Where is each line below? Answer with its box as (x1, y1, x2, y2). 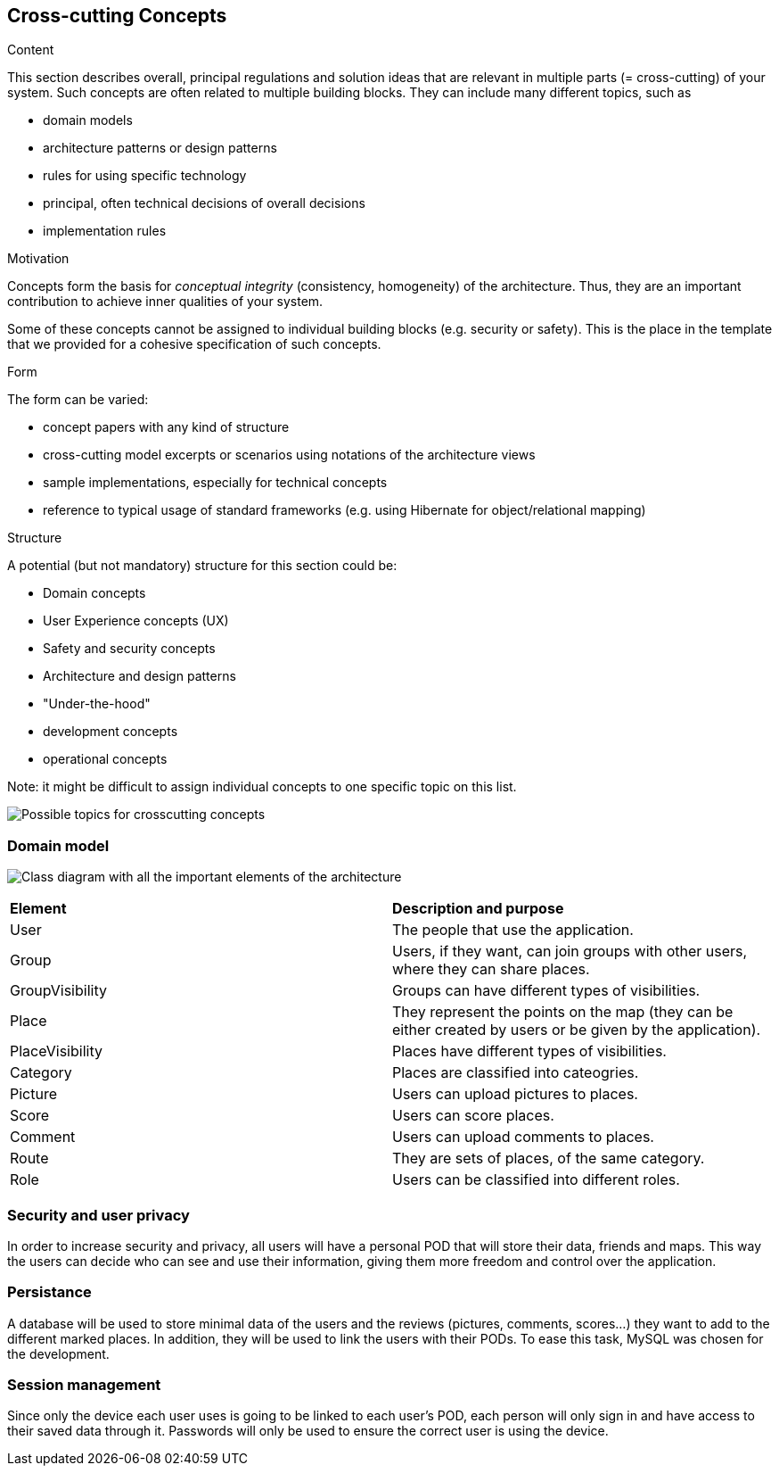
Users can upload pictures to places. (392, 1085, 638, 1104)
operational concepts (43, 751, 168, 767)
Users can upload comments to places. (392, 1128, 654, 1146)
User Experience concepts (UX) (43, 613, 229, 629)
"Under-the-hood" (43, 696, 151, 712)
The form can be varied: (7, 392, 149, 408)
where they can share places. (392, 960, 590, 979)
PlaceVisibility (10, 1042, 102, 1061)
